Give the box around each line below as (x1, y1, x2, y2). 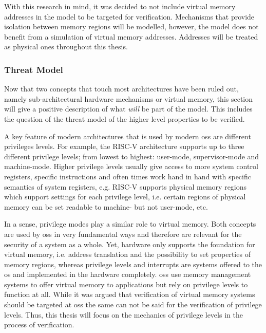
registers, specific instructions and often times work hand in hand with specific (4, 171, 251, 181)
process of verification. (4, 319, 74, 330)
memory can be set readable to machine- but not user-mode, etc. (4, 201, 208, 212)
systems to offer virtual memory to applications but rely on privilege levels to (4, 279, 248, 289)
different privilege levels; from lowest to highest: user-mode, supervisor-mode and (4, 151, 259, 161)
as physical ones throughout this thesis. (4, 41, 128, 52)
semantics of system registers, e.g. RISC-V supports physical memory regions (4, 181, 247, 192)
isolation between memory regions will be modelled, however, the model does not (4, 21, 259, 32)
